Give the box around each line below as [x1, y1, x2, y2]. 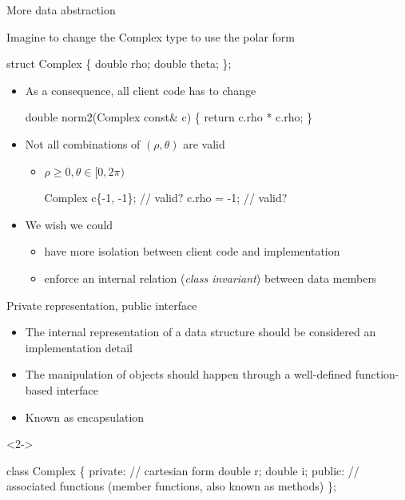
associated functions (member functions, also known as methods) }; [6, 478, 336, 494]
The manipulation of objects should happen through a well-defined [25, 366, 351, 383]
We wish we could [25, 216, 113, 232]
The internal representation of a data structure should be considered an [25, 323, 376, 340]
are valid [183, 135, 225, 152]
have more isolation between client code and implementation [44, 243, 340, 260]
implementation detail [25, 339, 133, 355]
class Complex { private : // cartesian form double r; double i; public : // [6, 462, 359, 478]
